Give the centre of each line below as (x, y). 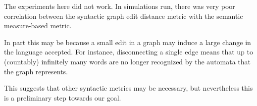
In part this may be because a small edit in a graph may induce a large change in (128, 42)
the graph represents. (36, 71)
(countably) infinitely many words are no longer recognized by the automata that (128, 61)
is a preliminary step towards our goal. (63, 97)
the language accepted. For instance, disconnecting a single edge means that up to (128, 52)
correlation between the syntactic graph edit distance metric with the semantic (124, 16)
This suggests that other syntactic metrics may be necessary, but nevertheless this (128, 88)
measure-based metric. (38, 26)
